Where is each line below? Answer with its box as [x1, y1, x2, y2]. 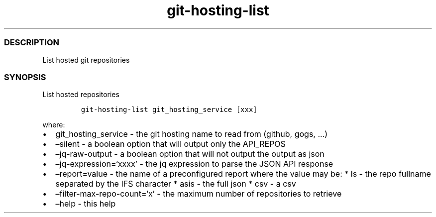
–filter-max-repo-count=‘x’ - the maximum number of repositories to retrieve [55, 189, 342, 199]
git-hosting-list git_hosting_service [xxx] [81, 106, 257, 114]
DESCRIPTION [4, 37, 60, 48]
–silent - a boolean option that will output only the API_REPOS [55, 139, 286, 149]
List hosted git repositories [42, 55, 130, 64]
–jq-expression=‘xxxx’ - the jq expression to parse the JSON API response [55, 159, 333, 169]
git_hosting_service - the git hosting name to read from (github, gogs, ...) [55, 129, 328, 139]
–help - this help [55, 199, 116, 209]
